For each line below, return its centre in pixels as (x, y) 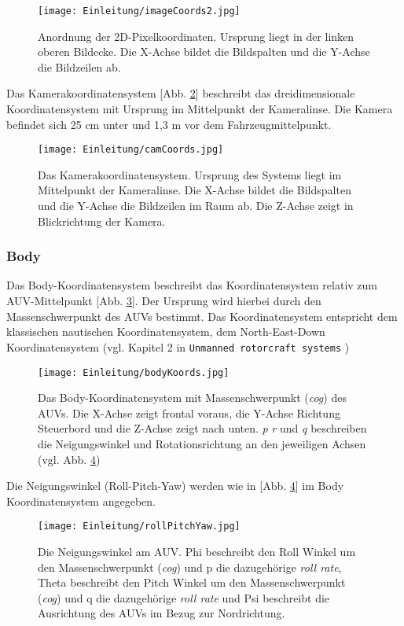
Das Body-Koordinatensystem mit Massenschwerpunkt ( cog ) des (192, 398)
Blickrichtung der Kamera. (102, 221)
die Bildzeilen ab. (79, 66)
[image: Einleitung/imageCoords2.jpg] (139, 11)
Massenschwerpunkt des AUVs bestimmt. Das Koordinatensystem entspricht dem (202, 316)
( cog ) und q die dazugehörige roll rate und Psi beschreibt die (184, 597)
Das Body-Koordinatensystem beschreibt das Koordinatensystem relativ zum (192, 285)
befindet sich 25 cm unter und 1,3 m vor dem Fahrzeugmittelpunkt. (169, 124)
